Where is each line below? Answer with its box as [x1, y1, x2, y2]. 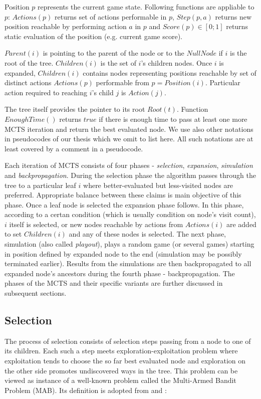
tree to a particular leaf [5, 179, 76, 190]
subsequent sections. [5, 288, 67, 298]
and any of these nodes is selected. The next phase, [69, 229, 226, 239]
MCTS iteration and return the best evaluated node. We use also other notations [5, 123, 253, 134]
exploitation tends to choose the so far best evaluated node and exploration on [5, 355, 246, 366]
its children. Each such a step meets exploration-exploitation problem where [5, 345, 238, 356]
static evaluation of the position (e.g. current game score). [5, 31, 182, 41]
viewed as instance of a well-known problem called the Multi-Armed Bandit [5, 375, 236, 385]
